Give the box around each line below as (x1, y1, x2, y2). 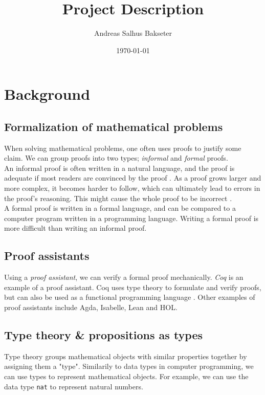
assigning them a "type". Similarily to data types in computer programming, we (4, 361, 254, 371)
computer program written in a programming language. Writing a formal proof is (4, 212, 259, 223)
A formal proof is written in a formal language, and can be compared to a (4, 203, 236, 213)
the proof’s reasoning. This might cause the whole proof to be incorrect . (4, 192, 232, 203)
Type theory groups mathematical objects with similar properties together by (4, 350, 247, 361)
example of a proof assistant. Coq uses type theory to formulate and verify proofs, (4, 281, 261, 292)
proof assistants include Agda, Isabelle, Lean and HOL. (4, 302, 178, 313)
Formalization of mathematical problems (4, 118, 223, 134)
